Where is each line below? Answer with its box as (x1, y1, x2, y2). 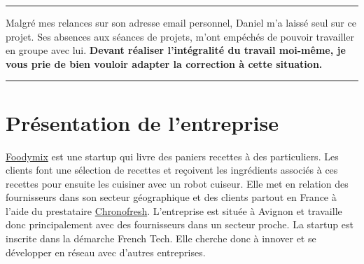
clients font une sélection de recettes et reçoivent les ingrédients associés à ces (6, 162, 338, 177)
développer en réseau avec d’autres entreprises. (6, 244, 206, 259)
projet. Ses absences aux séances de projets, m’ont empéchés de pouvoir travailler (6, 29, 355, 43)
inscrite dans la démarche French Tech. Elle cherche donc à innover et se (6, 231, 316, 246)
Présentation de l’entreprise (6, 108, 279, 137)
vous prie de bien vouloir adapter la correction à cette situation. (6, 56, 323, 71)
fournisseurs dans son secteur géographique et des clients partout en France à (6, 190, 337, 204)
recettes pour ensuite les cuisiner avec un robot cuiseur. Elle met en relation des (6, 176, 349, 190)
